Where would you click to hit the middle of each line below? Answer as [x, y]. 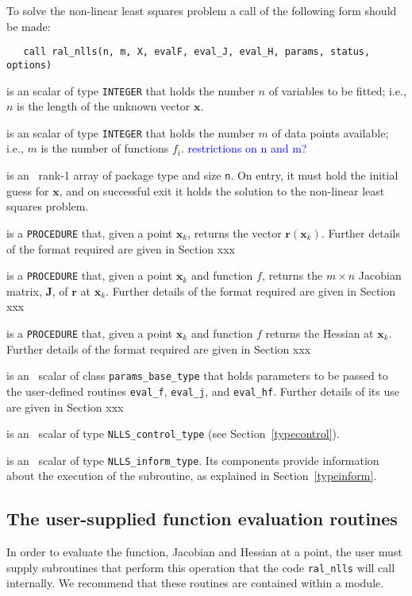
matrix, [24, 290]
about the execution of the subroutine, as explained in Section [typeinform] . [192, 476]
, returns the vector [235, 232]
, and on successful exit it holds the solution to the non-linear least [222, 190]
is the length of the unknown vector [104, 106]
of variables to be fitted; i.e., [337, 90]
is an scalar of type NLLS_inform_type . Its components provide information [193, 460]
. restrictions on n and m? [244, 148]
